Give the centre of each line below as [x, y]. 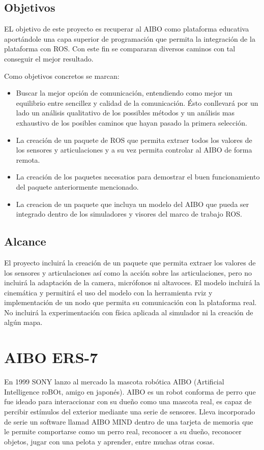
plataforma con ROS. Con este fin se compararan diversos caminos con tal [120, 49]
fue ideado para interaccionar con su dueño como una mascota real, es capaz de [128, 401]
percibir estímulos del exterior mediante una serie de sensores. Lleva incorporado [130, 411]
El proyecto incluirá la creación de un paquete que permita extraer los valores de [130, 262]
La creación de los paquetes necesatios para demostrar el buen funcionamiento [138, 177]
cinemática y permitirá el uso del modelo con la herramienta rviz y [108, 292]
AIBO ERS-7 [51, 357]
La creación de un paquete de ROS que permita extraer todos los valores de [134, 140]
